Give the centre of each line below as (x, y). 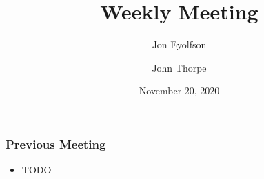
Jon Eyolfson (179, 44)
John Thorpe (179, 67)
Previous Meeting (56, 144)
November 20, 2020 (179, 91)
